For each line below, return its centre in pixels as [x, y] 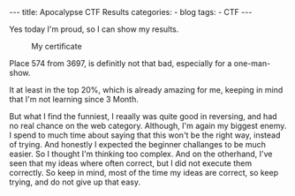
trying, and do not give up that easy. [75, 182]
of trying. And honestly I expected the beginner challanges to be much [138, 144]
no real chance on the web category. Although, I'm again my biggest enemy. [148, 126]
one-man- [252, 63]
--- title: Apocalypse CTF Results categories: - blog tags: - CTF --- [131, 12]
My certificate [57, 46]
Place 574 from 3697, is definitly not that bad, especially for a [121, 63]
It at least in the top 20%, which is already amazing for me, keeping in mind [146, 90]
